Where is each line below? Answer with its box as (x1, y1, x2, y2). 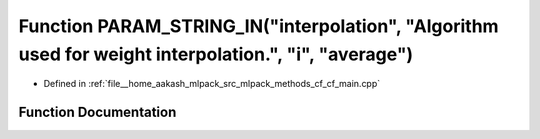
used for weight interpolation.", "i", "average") (18, 43, 414, 65)
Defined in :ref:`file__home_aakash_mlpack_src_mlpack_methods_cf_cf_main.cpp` (43, 78, 381, 90)
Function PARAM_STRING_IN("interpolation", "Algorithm (18, 15, 499, 37)
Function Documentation (18, 104, 177, 121)
